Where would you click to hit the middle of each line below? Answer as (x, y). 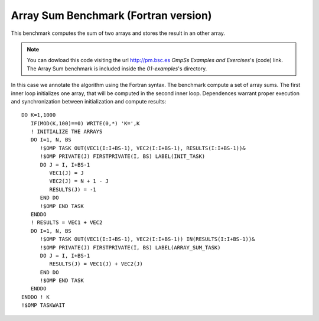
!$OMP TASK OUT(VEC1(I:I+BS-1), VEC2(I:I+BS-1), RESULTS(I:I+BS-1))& (143, 148)
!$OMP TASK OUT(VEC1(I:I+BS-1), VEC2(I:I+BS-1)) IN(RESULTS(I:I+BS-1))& (147, 239)
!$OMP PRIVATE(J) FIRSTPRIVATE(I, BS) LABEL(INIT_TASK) (123, 156)
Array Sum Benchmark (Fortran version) (111, 15)
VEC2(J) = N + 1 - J (79, 181)
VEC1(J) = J (66, 173)
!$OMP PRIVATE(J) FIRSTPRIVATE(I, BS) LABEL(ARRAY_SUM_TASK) (130, 247)
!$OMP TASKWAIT (43, 305)
